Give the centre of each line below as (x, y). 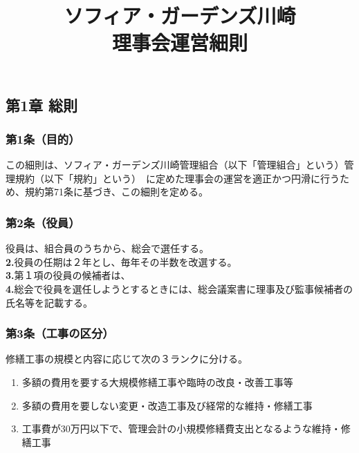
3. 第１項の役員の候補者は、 (68, 275)
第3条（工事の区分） (60, 333)
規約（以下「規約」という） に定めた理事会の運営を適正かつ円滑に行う (177, 178)
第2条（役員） (43, 222)
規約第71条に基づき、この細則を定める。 (117, 192)
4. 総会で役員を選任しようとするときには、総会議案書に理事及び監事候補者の (179, 288)
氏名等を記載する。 (49, 302)
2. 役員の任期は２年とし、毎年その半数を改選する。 (121, 261)
